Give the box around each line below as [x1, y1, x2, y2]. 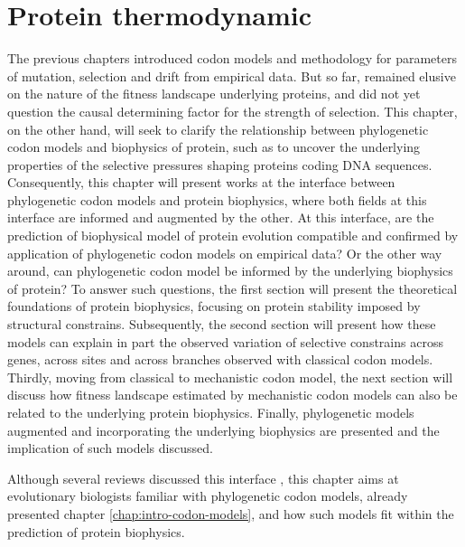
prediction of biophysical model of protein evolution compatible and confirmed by [7, 226, 459, 245]
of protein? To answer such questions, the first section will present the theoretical [7, 278, 458, 297]
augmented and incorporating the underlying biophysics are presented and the [7, 420, 440, 439]
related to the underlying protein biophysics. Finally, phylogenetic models [7, 403, 414, 421]
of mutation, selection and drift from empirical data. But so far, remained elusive [7, 66, 456, 85]
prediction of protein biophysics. [7, 522, 185, 541]
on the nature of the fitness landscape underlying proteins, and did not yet [7, 84, 421, 103]
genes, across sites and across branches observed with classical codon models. [7, 350, 433, 369]
